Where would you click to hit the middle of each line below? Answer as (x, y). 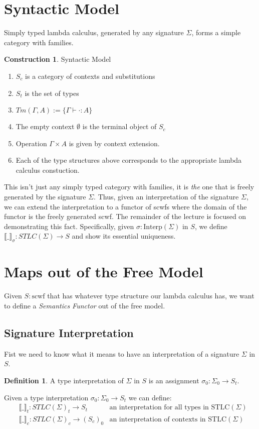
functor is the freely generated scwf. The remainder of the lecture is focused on (125, 216)
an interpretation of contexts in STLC (168, 419)
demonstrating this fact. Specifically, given (69, 226)
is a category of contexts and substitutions (90, 76)
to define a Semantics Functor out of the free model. (85, 305)
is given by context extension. (114, 143)
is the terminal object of (119, 126)
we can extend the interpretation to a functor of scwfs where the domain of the (125, 206)
